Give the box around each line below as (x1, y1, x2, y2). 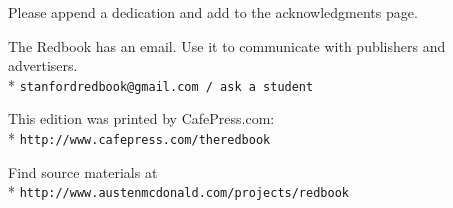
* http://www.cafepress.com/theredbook (8, 128, 271, 149)
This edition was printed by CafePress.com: (8, 108, 275, 129)
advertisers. (8, 55, 78, 76)
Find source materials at (8, 161, 158, 182)
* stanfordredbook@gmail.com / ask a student (8, 74, 314, 95)
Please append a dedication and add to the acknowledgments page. (8, 2, 418, 22)
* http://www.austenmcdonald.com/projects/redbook (8, 181, 349, 202)
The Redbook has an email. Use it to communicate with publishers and (8, 35, 446, 56)
